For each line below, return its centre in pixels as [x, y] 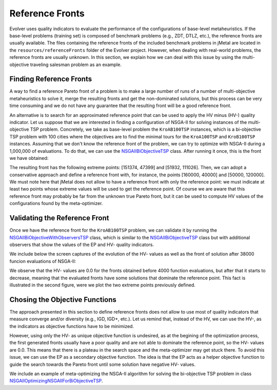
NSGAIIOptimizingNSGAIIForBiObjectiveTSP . [56, 381]
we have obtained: [29, 158]
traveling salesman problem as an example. [76, 65]
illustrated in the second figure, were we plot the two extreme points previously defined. [103, 285]
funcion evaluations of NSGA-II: [43, 261]
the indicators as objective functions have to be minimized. [72, 326]
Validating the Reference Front [59, 218]
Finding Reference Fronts [51, 79]
